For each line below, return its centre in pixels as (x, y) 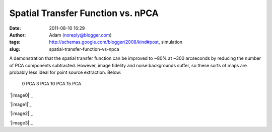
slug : (15, 49)
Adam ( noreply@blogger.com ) (80, 35)
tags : (15, 42)
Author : (18, 35)
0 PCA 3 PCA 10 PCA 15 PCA (52, 84)
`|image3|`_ (21, 122)
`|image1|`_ (21, 104)
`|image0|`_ (21, 95)
